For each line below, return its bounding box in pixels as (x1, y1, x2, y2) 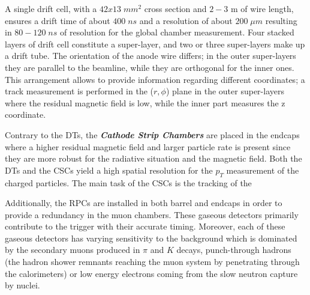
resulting (265, 14, 297, 26)
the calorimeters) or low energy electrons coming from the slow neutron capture (5, 267, 298, 279)
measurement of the (226, 163, 299, 176)
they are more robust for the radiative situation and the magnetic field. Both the (5, 152, 302, 165)
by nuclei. (5, 279, 40, 291)
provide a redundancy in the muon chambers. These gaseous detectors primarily (5, 208, 299, 220)
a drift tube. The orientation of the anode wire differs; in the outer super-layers (5, 49, 296, 62)
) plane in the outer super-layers (165, 85, 284, 97)
